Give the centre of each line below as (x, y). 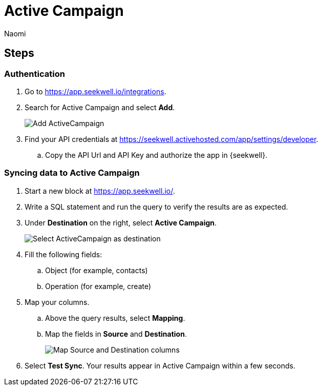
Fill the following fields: (63, 254)
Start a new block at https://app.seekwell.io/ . (100, 191)
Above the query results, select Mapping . (115, 318)
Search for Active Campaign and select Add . (100, 107)
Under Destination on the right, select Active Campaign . (121, 222)
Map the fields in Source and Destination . (116, 334)
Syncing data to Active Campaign (72, 173)
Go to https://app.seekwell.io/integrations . (95, 91)
